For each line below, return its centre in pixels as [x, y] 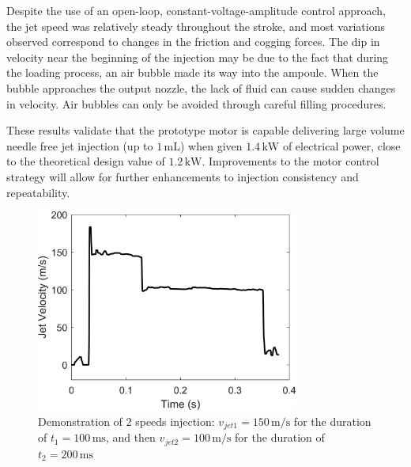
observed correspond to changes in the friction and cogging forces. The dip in [193, 42]
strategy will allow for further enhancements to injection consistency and [183, 176]
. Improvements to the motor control [290, 161]
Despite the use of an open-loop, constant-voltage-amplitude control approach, [196, 10]
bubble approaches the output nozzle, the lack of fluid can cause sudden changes [201, 87]
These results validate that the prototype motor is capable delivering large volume [205, 130]
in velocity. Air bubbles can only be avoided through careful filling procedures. [196, 103]
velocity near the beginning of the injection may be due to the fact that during [198, 57]
